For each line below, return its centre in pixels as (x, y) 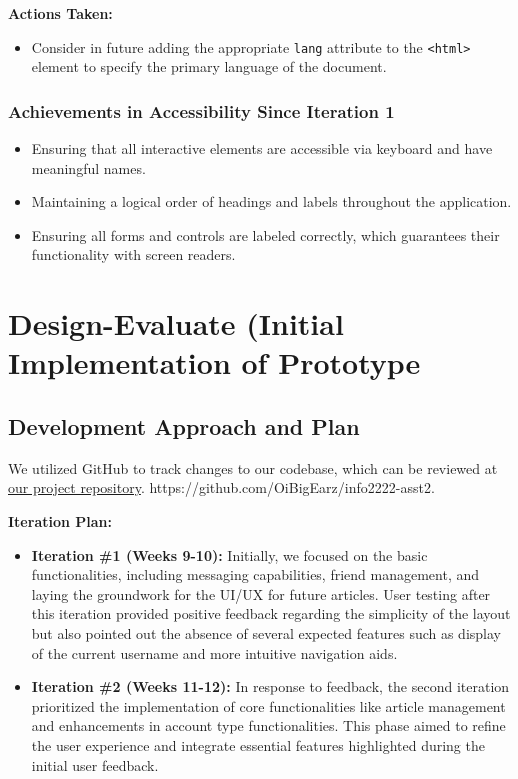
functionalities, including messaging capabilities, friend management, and (255, 574)
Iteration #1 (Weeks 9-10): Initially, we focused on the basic (229, 554)
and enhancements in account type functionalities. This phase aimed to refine (268, 725)
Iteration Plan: (60, 520)
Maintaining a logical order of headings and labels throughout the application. (271, 201)
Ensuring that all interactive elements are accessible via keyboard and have (262, 148)
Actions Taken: (60, 13)
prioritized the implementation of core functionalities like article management (268, 705)
